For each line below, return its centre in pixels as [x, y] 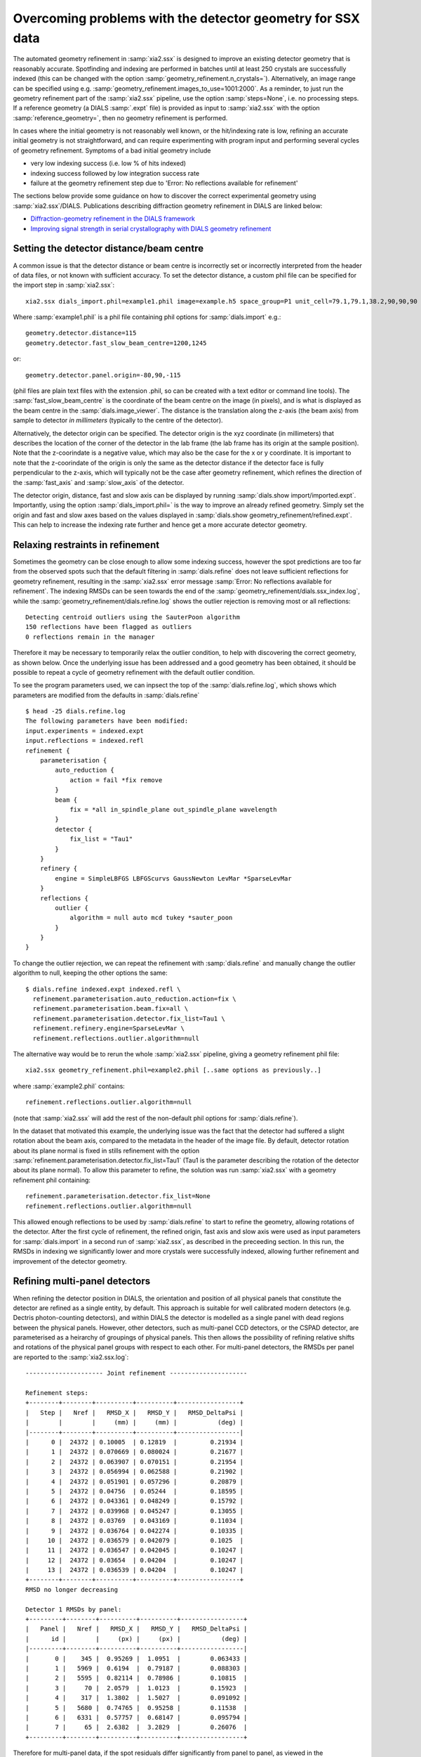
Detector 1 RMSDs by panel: [74, 1609]
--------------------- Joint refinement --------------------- [136, 1373]
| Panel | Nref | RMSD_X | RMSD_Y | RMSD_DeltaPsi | [136, 1629]
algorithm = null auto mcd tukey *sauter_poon [151, 918]
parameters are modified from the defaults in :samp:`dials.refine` [106, 695]
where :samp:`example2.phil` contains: [69, 1086]
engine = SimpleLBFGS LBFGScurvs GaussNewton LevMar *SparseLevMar [173, 878]
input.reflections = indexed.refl [85, 741]
